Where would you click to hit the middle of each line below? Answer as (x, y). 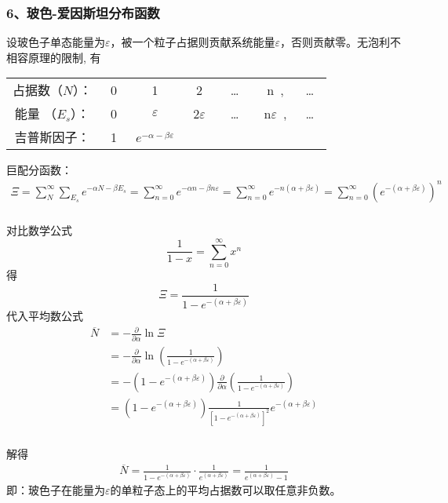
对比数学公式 (39, 230)
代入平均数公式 (45, 316)
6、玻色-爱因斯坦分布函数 (83, 12)
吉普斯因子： (52, 137)
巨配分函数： (39, 170)
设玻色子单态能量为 (56, 42)
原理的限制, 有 (64, 57)
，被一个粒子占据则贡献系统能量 (193, 42)
